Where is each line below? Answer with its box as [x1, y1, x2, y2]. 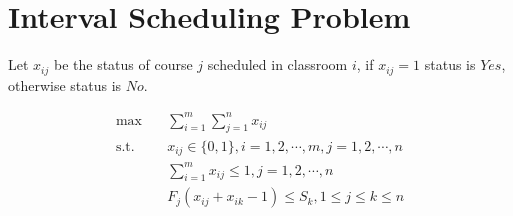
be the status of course [53, 54, 193, 75]
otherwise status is [8, 74, 122, 95]
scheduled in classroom [207, 54, 348, 75]
